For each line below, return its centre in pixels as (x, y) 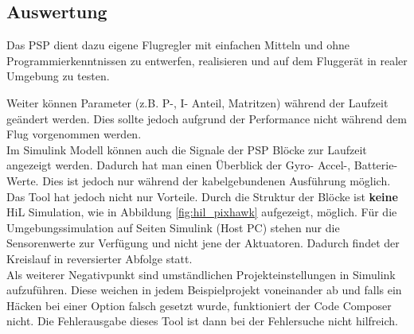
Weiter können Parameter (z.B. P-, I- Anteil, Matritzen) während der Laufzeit (197, 102)
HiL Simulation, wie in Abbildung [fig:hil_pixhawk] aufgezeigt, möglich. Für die (202, 212)
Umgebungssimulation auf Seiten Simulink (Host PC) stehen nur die (173, 227)
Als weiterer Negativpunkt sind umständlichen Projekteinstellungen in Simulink (201, 274)
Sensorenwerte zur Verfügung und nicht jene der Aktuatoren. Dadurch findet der (203, 243)
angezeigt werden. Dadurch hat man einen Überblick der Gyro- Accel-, (179, 165)
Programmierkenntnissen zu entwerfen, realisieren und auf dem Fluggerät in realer (207, 60)
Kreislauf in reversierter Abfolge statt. (100, 258)
